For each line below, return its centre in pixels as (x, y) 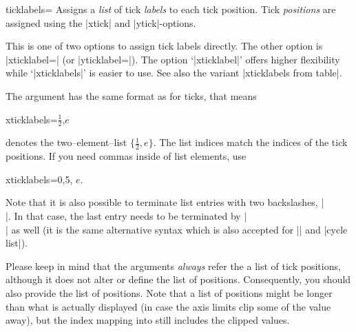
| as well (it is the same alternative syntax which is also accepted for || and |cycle (177, 229)
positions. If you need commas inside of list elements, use (126, 156)
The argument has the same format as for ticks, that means (131, 95)
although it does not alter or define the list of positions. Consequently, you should (178, 279)
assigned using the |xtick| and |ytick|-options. (101, 22)
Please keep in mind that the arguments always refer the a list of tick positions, (173, 266)
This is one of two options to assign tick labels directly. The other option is (164, 46)
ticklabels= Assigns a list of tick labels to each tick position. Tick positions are (171, 9)
